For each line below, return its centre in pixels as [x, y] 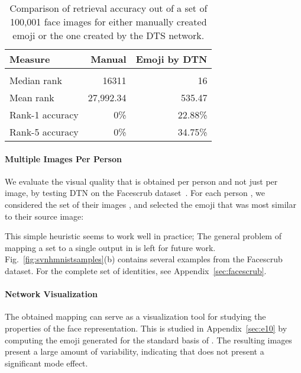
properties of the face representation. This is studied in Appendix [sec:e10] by [146, 328]
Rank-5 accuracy [44, 132]
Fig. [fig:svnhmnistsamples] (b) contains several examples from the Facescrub [144, 259]
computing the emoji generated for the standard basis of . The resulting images [148, 340]
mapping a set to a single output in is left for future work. [110, 247]
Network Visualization [51, 294]
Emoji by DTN [171, 59]
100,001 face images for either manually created [108, 22]
